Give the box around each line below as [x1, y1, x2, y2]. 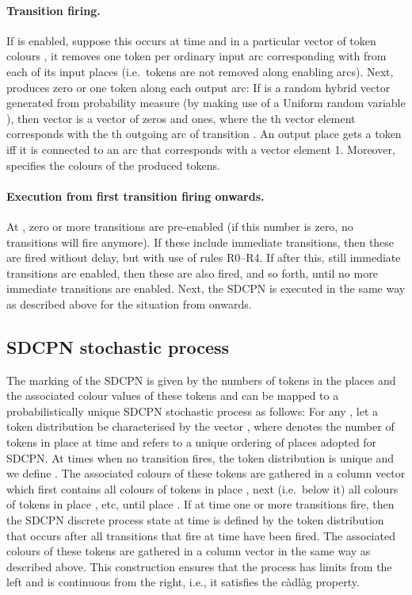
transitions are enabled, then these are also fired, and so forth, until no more [6, 264, 378, 281]
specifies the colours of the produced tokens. [6, 156, 220, 173]
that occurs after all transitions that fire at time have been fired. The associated [6, 527, 395, 543]
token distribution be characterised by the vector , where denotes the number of [6, 418, 395, 435]
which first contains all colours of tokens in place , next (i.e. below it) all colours [6, 480, 399, 497]
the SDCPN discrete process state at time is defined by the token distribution [6, 512, 384, 528]
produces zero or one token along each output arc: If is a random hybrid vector [6, 79, 391, 95]
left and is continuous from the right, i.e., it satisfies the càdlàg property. [6, 574, 360, 590]
